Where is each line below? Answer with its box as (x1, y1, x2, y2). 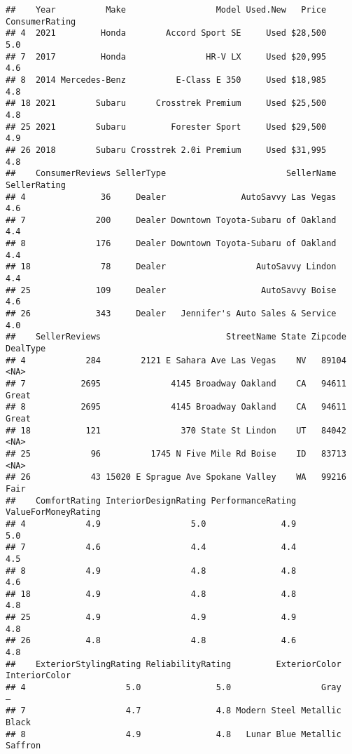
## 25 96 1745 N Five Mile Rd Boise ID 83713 (6, 448, 346, 459)
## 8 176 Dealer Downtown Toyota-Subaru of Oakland (6, 238, 337, 249)
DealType (6, 344, 46, 354)
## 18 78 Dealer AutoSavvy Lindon (6, 262, 337, 272)
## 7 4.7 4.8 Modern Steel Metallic (6, 706, 342, 716)
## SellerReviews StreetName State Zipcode (6, 332, 346, 342)
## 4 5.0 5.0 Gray (6, 682, 342, 693)
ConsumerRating (6, 16, 76, 27)
